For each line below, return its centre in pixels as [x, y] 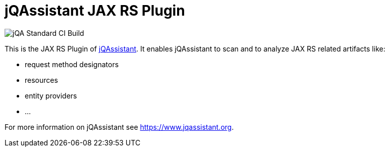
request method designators [72, 64]
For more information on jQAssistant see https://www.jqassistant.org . [119, 127]
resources [41, 80]
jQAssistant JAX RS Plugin [95, 11]
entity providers [51, 95]
